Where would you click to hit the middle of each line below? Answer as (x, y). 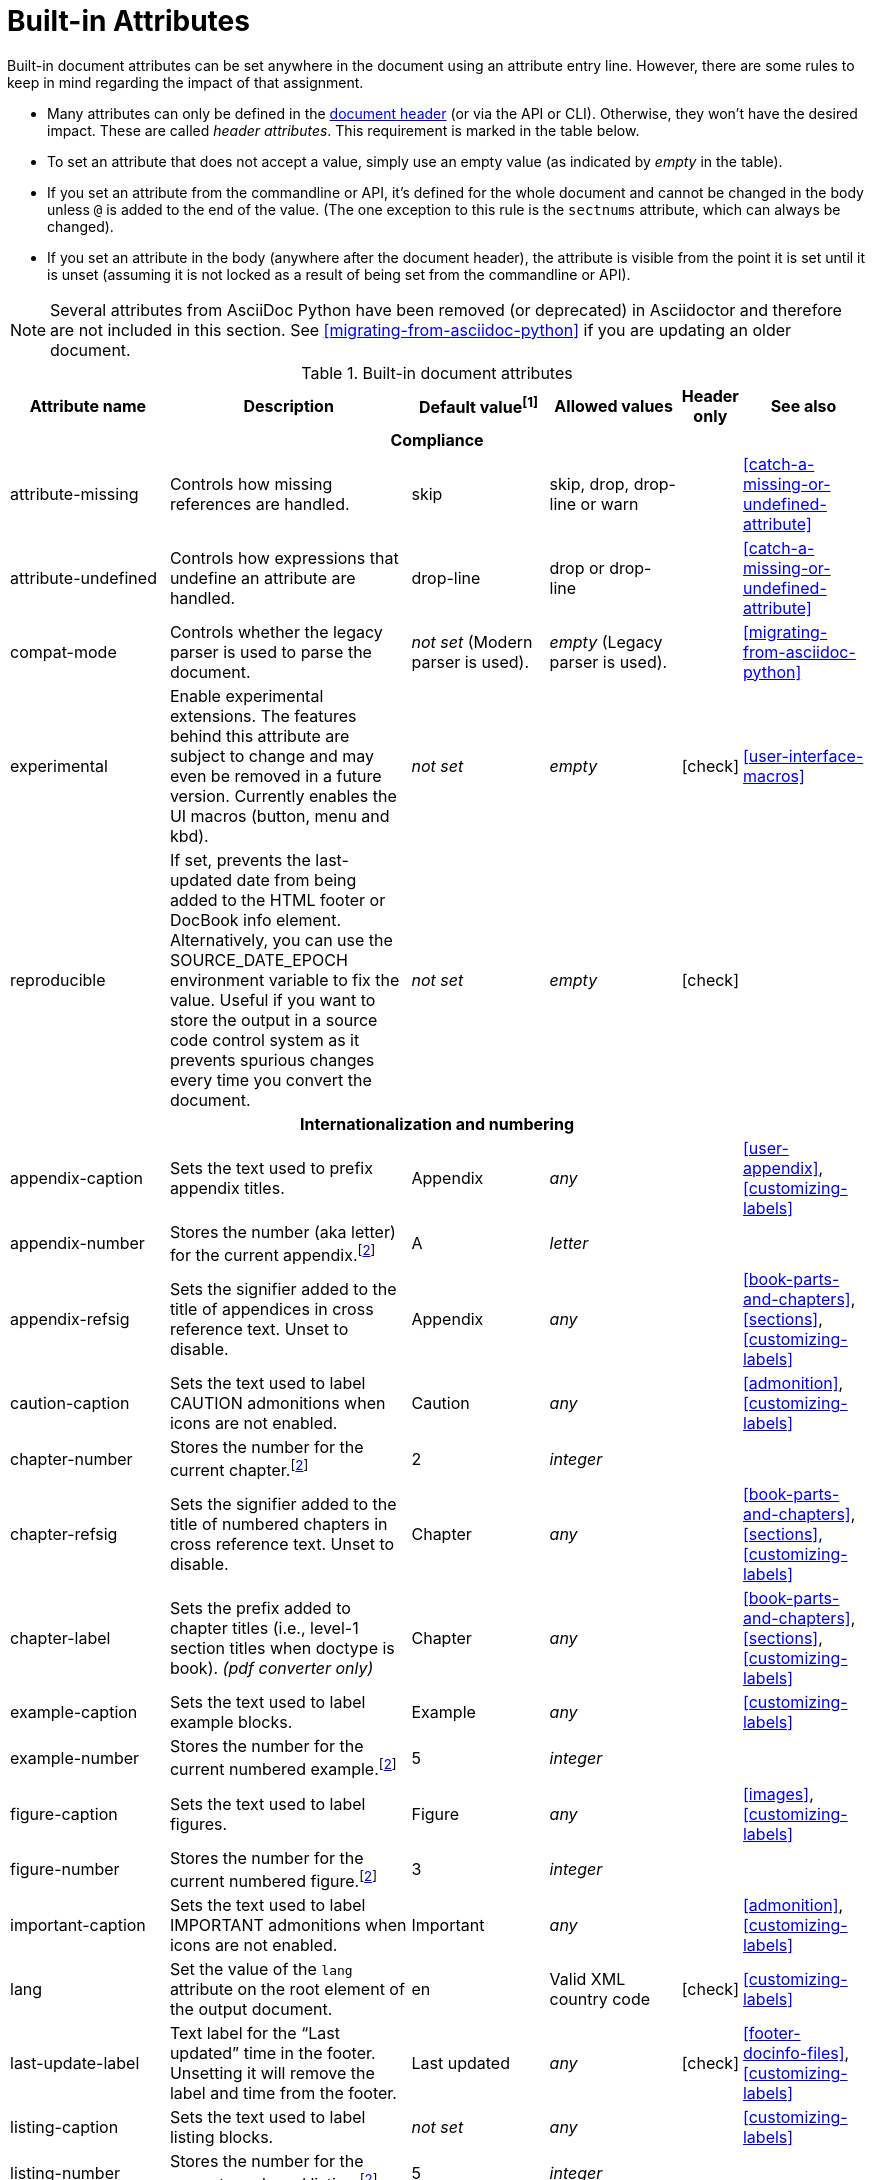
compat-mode (63, 651)
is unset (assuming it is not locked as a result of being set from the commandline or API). (339, 274)
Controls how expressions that (284, 557)
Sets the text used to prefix (271, 1167)
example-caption (74, 1712)
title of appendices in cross (271, 1309)
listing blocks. (221, 2137)
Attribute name (88, 405)
